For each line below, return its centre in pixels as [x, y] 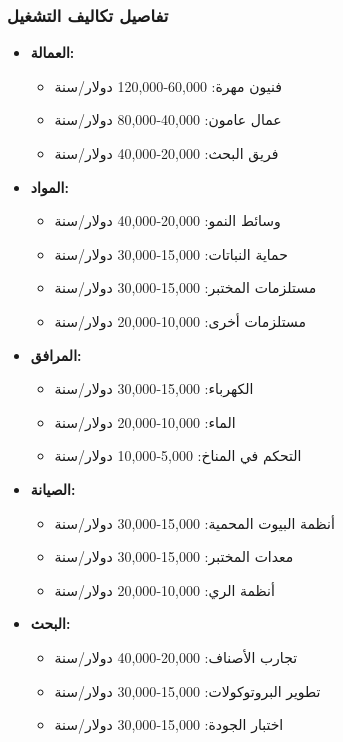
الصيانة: [53, 488]
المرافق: [56, 354]
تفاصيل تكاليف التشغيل [88, 14]
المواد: [49, 186]
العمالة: [52, 52]
